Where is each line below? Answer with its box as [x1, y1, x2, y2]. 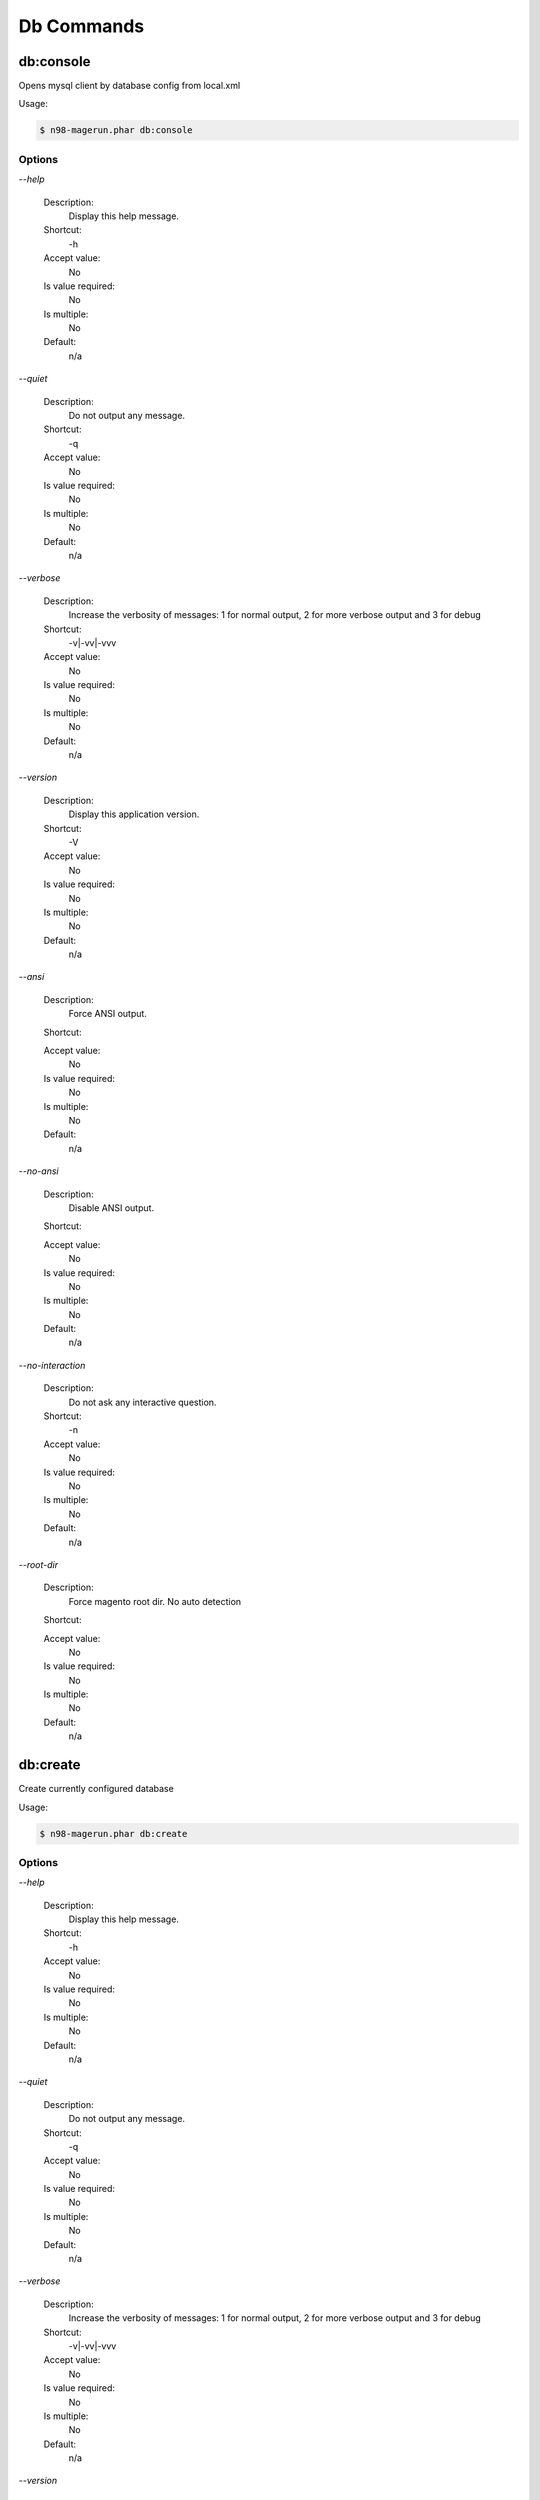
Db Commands [18, 15, 145, 37]
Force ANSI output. [68, 1008, 147, 1020]
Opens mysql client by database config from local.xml [18, 80, 241, 92]
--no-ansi [18, 1165, 59, 1177]
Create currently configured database [18, 1783, 174, 1795]
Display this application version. [68, 808, 200, 820]
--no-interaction [18, 1359, 86, 1371]
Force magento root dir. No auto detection [68, 1595, 242, 1607]
